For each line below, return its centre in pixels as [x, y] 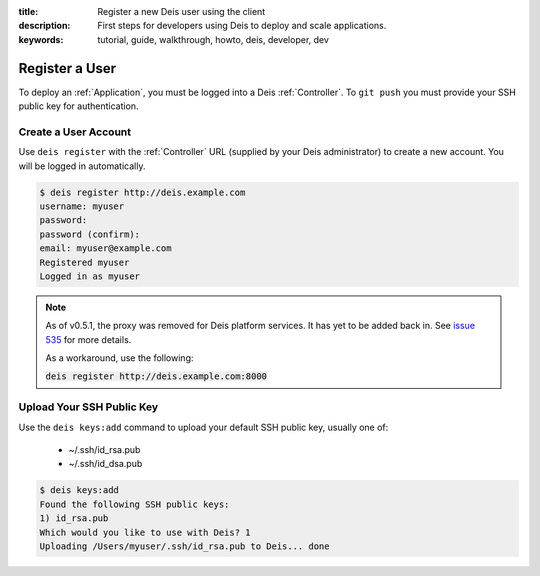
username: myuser [82, 206]
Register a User [67, 68]
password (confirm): [89, 234]
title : [28, 11]
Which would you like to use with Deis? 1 [145, 532]
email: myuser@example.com [105, 248]
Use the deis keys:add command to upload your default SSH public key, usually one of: [203, 427]
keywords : [41, 39]
